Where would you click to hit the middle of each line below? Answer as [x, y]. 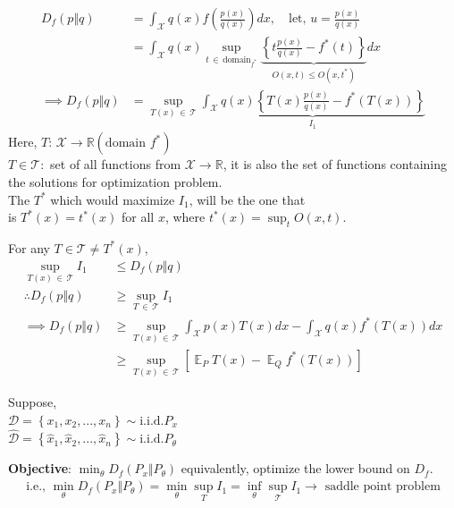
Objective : [40, 468]
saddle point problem [383, 487]
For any [29, 247]
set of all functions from [116, 164]
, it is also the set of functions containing [335, 164]
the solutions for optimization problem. [115, 181]
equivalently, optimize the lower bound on [295, 468]
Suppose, [33, 402]
